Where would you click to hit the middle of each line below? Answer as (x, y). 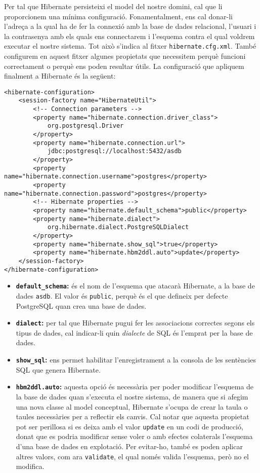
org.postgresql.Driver (85, 126)
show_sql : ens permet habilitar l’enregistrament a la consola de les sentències (136, 359)
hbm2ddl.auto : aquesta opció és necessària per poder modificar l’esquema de (135, 387)
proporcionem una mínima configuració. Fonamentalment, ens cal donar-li (118, 16)
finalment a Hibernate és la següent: (60, 76)
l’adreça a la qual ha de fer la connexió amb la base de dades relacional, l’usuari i (130, 26)
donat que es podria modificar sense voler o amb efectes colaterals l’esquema (134, 436)
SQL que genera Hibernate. (58, 369)
